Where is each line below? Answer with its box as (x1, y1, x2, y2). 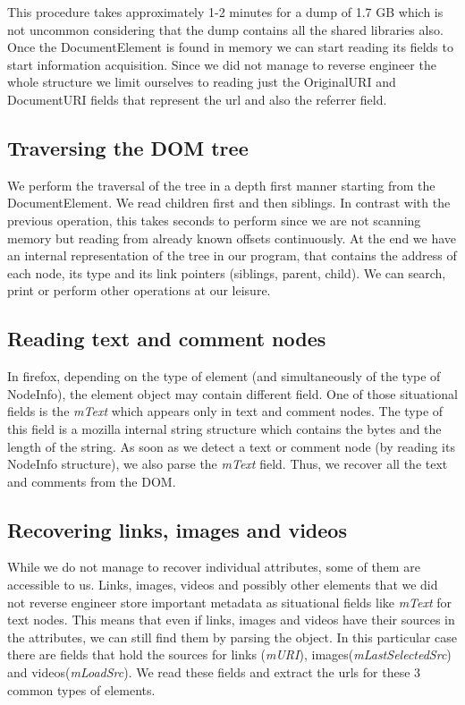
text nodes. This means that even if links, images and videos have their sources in (7, 610, 455, 629)
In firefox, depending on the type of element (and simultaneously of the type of (7, 367, 441, 386)
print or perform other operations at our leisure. (7, 281, 271, 300)
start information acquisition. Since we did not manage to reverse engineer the (7, 55, 436, 73)
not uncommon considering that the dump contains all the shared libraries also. (7, 20, 444, 38)
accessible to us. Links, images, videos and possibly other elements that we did (7, 575, 438, 594)
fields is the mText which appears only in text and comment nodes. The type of (7, 402, 444, 420)
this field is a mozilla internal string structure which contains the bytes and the (7, 419, 442, 437)
